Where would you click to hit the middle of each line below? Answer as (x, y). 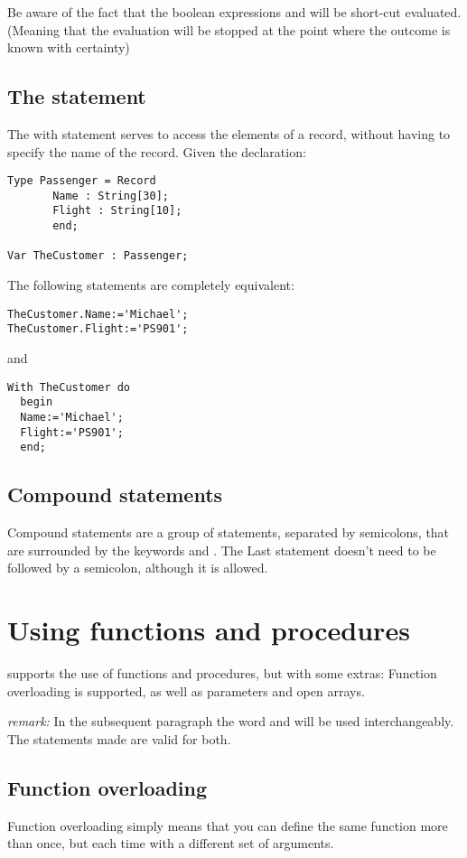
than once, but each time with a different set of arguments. (171, 843)
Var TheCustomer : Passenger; (98, 256)
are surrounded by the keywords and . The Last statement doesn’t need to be (222, 550)
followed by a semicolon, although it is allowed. (138, 568)
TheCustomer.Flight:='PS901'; (98, 329)
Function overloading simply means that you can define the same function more (228, 825)
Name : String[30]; (111, 196)
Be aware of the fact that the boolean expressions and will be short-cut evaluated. (234, 12)
